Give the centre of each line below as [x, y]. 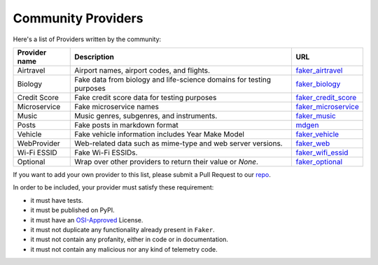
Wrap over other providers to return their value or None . [167, 162]
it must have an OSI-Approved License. [87, 220]
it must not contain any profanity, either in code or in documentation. [129, 239]
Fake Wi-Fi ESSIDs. [106, 152]
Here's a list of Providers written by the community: [87, 39]
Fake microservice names [117, 106]
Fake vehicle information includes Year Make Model [160, 134]
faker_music [316, 115]
